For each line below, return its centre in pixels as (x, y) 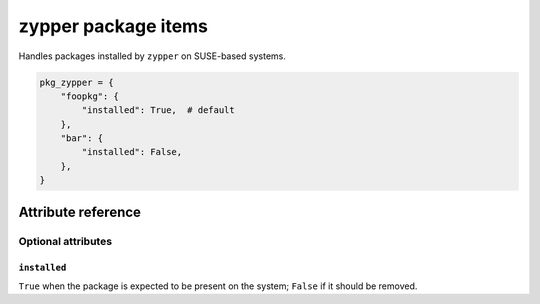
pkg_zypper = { (76, 82)
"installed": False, (132, 152)
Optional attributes (65, 241)
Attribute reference (80, 211)
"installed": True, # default (158, 110)
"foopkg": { (90, 96)
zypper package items (113, 26)
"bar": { (82, 138)
